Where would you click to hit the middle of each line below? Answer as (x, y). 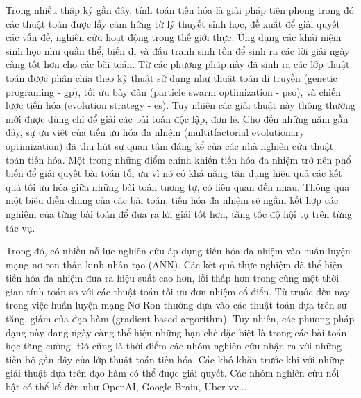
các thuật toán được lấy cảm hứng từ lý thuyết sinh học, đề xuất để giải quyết (173, 23)
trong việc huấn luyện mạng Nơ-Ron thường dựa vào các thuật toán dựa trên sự (176, 305)
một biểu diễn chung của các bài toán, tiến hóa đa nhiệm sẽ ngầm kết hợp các (172, 200)
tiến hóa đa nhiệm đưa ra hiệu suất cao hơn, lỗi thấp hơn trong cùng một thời (173, 278)
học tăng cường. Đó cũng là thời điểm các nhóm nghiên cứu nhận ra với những (174, 346)
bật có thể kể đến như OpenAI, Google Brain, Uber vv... (126, 387)
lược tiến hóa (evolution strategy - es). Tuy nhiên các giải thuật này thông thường (180, 105)
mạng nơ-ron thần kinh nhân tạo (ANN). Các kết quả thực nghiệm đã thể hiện (174, 264)
